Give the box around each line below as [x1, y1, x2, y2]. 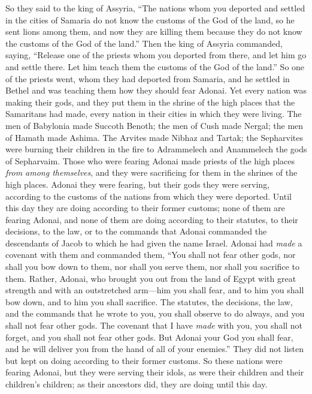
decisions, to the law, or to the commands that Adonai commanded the [5, 225, 267, 237]
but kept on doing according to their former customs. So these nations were [5, 354, 283, 366]
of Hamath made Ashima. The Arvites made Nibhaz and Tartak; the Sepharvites [5, 131, 303, 143]
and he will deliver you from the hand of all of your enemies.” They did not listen [5, 342, 304, 355]
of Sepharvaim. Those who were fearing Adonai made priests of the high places [5, 154, 295, 167]
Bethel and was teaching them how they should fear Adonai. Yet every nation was [5, 84, 307, 97]
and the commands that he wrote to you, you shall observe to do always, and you [5, 307, 305, 320]
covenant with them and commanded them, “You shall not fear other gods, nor [5, 248, 296, 261]
